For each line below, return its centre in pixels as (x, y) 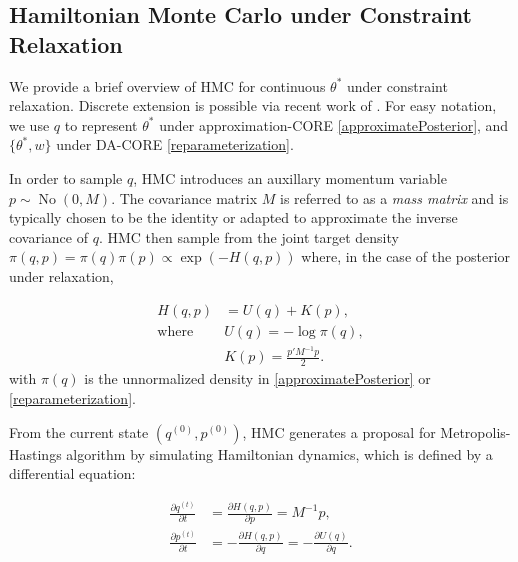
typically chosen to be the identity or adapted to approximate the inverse (233, 217)
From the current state (79, 431)
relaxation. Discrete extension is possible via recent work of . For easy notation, (253, 105)
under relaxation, (61, 275)
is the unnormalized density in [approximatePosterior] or (257, 378)
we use (29, 124)
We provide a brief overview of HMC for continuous (167, 85)
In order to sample (66, 177)
